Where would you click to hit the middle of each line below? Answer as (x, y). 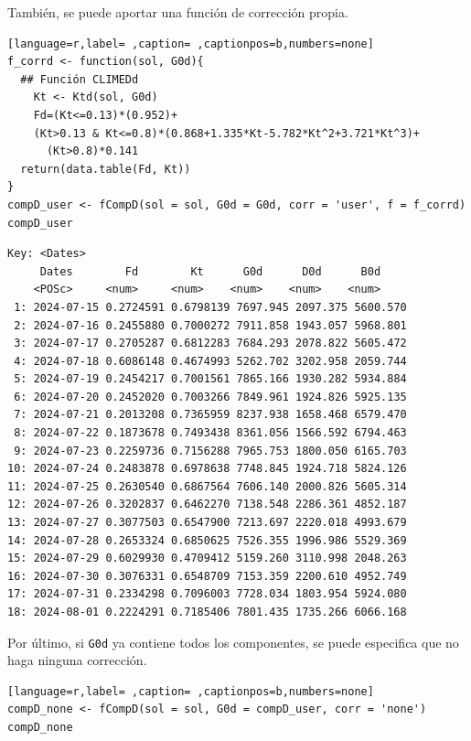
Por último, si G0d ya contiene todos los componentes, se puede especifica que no (233, 642)
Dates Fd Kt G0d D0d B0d (210, 271)
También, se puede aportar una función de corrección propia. (178, 12)
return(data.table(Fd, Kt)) (106, 169)
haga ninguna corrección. (77, 660)
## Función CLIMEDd (80, 79)
